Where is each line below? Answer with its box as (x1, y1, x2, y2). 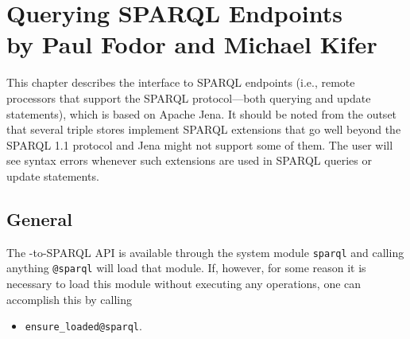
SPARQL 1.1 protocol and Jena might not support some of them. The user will (6, 136, 393, 153)
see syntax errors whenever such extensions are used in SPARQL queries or (6, 152, 372, 169)
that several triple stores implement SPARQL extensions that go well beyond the (6, 121, 401, 138)
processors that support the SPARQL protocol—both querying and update (6, 89, 371, 106)
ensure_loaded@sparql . (25, 318, 142, 334)
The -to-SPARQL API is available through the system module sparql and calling (6, 244, 404, 260)
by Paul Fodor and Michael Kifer (6, 28, 377, 60)
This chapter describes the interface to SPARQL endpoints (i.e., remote (6, 74, 355, 91)
